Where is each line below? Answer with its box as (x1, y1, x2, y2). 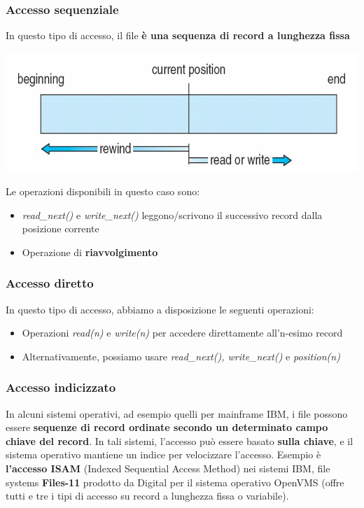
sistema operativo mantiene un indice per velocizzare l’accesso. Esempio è (6, 447, 321, 462)
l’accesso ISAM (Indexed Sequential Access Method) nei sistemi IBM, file (6, 461, 330, 476)
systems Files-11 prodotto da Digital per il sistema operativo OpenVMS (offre (6, 474, 344, 489)
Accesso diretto (6, 274, 94, 292)
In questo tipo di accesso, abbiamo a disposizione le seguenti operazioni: (6, 302, 314, 316)
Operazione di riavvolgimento (22, 244, 158, 259)
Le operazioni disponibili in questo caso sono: (6, 184, 200, 199)
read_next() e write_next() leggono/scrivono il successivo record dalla (22, 207, 323, 222)
